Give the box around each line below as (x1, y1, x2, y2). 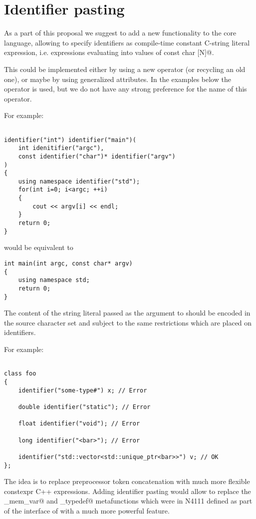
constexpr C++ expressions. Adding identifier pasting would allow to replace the (4, 485, 251, 496)
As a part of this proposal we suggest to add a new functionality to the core (4, 27, 237, 38)
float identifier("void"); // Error (18, 420, 140, 427)
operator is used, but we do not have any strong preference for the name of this (4, 83, 247, 94)
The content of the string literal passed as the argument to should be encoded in (4, 307, 251, 318)
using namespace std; (18, 276, 90, 284)
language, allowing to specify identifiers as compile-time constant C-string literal (4, 37, 250, 47)
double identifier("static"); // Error (18, 403, 151, 410)
